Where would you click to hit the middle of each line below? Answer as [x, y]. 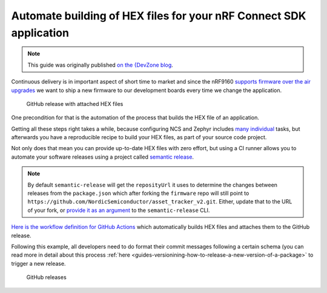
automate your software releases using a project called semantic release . [102, 157]
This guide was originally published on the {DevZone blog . [101, 65]
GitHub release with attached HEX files [75, 104]
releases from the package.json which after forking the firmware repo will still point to [138, 193]
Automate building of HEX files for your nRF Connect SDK [159, 16]
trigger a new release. [38, 263]
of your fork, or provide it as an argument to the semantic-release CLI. [119, 210]
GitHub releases [46, 277]
